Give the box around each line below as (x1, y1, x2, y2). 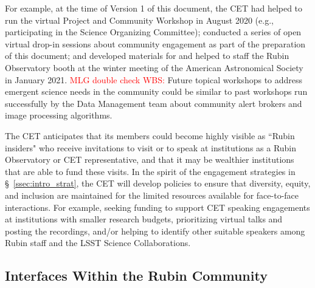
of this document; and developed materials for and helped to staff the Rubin (5, 49, 289, 62)
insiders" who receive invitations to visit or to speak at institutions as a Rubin (5, 141, 297, 154)
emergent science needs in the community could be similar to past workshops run (5, 85, 308, 98)
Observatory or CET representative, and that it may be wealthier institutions (5, 153, 294, 166)
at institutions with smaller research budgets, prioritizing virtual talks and (5, 213, 283, 225)
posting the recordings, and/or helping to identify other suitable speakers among (5, 224, 305, 237)
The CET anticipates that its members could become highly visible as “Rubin (5, 129, 295, 142)
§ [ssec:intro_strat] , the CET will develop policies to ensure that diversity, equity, (5, 177, 311, 190)
